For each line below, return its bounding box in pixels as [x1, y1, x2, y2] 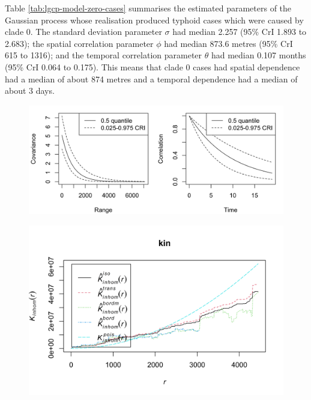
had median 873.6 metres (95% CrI [164, 37, 293, 49]
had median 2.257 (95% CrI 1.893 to [172, 25, 307, 38]
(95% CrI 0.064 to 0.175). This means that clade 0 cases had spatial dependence [5, 60, 300, 73]
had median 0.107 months [211, 49, 306, 61]
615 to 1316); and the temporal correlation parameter [5, 49, 202, 61]
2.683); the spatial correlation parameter [5, 37, 154, 49]
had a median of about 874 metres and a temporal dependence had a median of [5, 72, 298, 85]
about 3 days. [5, 84, 55, 97]
